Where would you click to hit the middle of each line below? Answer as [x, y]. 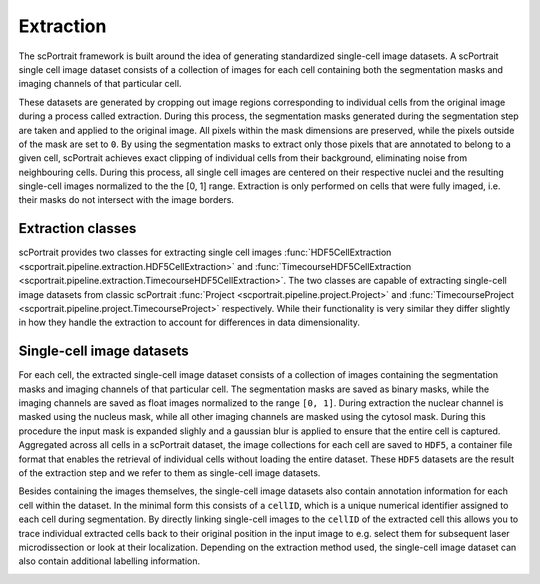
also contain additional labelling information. [109, 561]
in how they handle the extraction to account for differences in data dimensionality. [189, 322]
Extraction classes [77, 228]
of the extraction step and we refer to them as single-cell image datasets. [169, 472]
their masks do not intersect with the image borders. [126, 200]
